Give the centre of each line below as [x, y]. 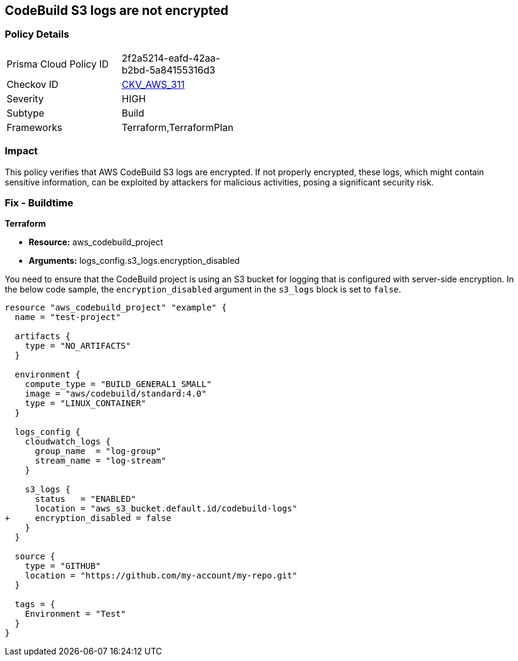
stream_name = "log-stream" [100, 461]
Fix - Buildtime [39, 202]
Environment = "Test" [75, 614]
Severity [25, 98]
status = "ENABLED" [86, 499]
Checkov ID [33, 84]
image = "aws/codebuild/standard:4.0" [116, 394]
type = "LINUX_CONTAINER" [86, 403]
